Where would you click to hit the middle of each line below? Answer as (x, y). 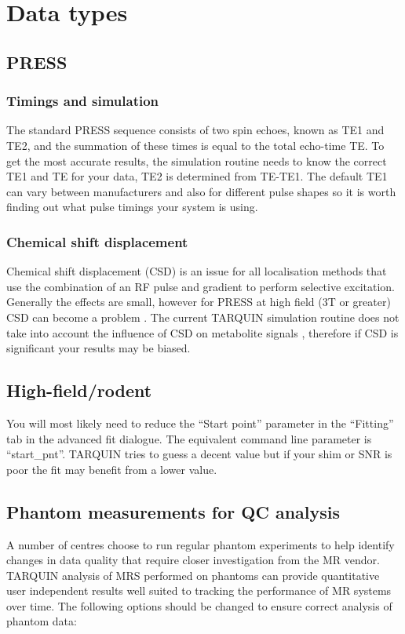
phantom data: (42, 621)
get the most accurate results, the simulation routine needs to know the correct (197, 160)
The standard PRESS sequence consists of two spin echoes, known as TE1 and (195, 130)
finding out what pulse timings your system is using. (132, 207)
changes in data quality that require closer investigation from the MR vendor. (193, 560)
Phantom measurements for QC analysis (173, 511)
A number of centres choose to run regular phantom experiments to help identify (201, 544)
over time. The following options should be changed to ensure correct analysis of (199, 605)
